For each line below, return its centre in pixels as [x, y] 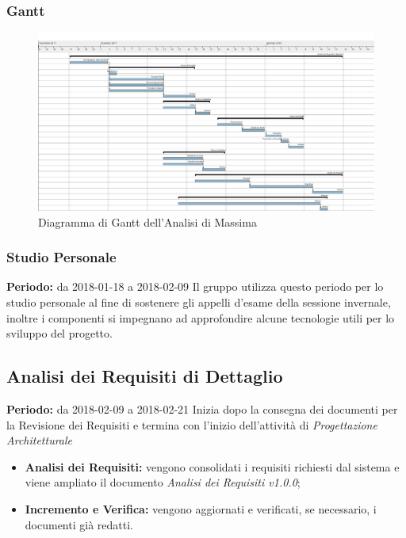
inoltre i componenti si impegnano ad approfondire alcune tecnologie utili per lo [201, 317]
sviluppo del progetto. [59, 333]
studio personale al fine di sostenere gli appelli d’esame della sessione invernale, [199, 302]
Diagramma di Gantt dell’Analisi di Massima [147, 221]
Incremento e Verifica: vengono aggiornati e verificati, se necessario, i [201, 509]
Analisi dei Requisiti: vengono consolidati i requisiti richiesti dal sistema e [212, 466]
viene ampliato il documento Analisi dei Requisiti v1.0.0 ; [163, 482]
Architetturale [40, 440]
